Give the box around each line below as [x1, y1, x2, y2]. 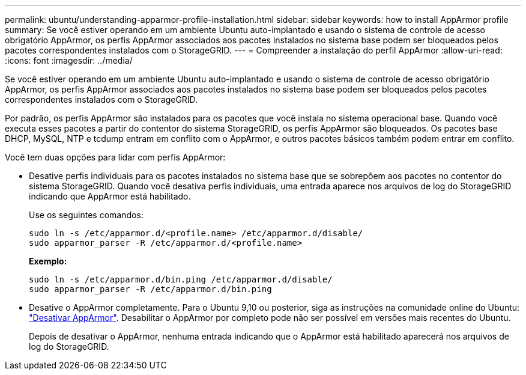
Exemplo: [29, 256, 67, 266]
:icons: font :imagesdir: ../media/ [5, 55, 133, 66]
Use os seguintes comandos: [29, 210, 144, 220]
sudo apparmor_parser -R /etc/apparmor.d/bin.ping [29, 284, 272, 294]
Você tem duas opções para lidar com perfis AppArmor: [5, 152, 226, 162]
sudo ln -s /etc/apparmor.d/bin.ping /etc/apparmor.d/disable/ [29, 275, 333, 284]
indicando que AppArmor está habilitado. [29, 191, 191, 201]
